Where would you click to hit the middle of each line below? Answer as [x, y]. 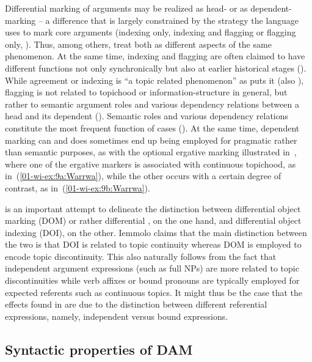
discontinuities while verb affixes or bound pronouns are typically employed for [152, 280]
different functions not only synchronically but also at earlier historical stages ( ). [156, 68]
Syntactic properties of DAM [99, 349]
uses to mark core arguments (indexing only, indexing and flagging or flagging [151, 32]
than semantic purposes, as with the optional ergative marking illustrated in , [151, 152]
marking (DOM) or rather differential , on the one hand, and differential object [153, 220]
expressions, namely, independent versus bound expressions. [117, 316]
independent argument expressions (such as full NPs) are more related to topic [152, 268]
